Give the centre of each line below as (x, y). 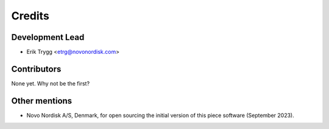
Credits (30, 16)
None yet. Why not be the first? (51, 83)
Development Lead (48, 37)
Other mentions (42, 101)
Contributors (36, 69)
